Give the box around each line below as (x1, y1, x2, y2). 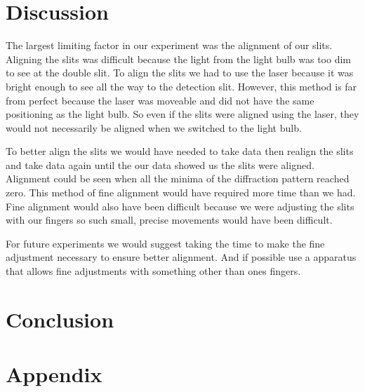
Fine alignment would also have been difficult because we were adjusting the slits (6, 198, 354, 213)
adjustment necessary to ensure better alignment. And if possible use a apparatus (6, 250, 357, 264)
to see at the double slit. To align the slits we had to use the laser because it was (6, 65, 354, 80)
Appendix (6, 360, 102, 388)
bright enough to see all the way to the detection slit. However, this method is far (6, 79, 357, 93)
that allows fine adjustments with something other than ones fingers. (6, 264, 301, 278)
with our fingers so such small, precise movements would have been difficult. (6, 212, 333, 227)
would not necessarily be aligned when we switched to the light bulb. (6, 120, 302, 135)
